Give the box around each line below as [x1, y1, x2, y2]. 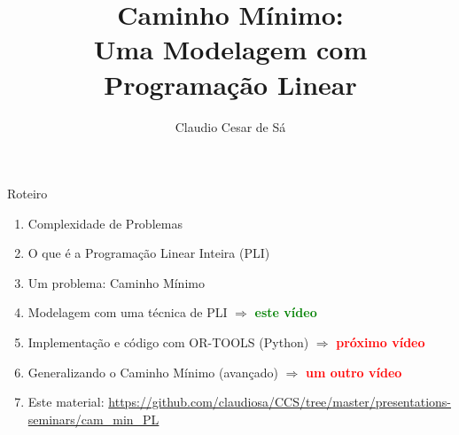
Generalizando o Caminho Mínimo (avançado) [27, 362, 278, 381]
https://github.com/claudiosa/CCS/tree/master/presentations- [108, 392, 452, 411]
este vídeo [254, 303, 317, 322]
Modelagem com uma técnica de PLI [27, 303, 228, 322]
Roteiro [7, 184, 48, 203]
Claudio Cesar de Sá [175, 117, 286, 136]
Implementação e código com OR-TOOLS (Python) [27, 333, 309, 352]
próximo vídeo [336, 333, 425, 352]
